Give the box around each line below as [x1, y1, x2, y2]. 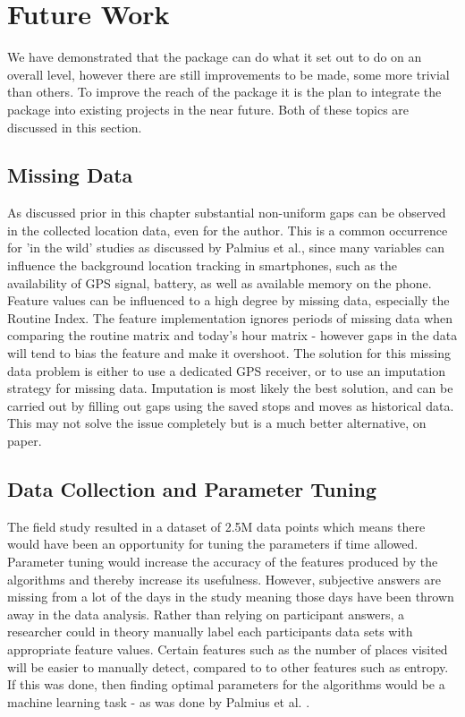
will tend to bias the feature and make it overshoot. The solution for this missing [7, 344, 452, 363]
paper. [7, 431, 42, 450]
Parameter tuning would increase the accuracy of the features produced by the [7, 552, 438, 570]
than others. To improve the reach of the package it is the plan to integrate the [7, 82, 442, 101]
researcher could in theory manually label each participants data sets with [7, 622, 413, 641]
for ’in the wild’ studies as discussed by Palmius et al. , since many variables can [7, 238, 445, 257]
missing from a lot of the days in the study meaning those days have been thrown [7, 587, 454, 606]
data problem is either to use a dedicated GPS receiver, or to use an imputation [7, 361, 445, 380]
